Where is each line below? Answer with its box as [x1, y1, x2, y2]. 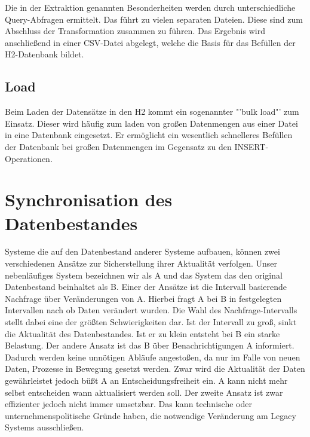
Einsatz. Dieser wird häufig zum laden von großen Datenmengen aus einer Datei [5, 117, 298, 129]
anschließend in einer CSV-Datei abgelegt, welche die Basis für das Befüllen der [5, 36, 296, 48]
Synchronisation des [5, 187, 173, 212]
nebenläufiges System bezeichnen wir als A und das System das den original [5, 268, 283, 281]
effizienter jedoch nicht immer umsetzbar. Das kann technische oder [5, 398, 252, 410]
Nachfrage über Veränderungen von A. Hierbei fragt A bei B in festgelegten [5, 292, 282, 304]
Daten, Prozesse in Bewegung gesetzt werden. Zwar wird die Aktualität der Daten [5, 362, 305, 375]
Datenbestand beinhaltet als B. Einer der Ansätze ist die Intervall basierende [5, 280, 287, 293]
